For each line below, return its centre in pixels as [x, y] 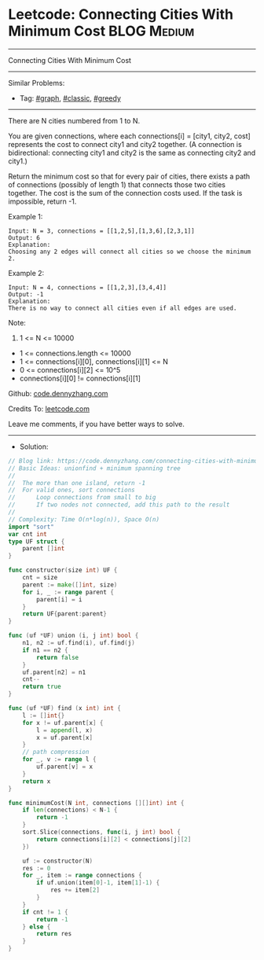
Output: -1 [26, 294]
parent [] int [44, 549]
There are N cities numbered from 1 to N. [74, 120]
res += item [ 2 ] [75, 890]
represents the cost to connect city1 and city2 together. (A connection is [125, 144]
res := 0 [37, 868]
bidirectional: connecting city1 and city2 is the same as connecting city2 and [132, 153]
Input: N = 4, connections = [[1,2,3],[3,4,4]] [88, 287]
